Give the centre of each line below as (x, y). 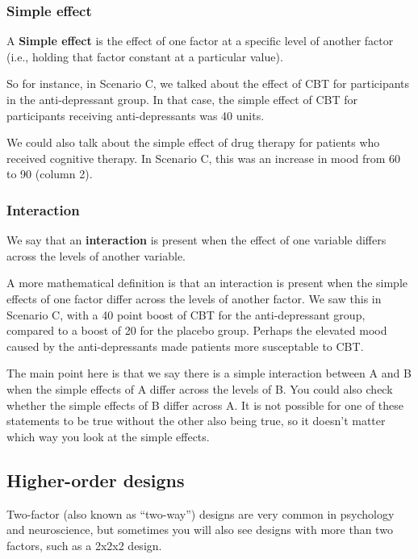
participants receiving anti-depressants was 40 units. (136, 115)
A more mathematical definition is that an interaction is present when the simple (207, 283)
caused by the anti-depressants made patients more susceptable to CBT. (185, 346)
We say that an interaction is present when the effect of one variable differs (196, 240)
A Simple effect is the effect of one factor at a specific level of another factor (200, 41)
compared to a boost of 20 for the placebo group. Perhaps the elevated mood (197, 330)
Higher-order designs (96, 480)
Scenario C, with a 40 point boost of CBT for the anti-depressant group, (186, 314)
